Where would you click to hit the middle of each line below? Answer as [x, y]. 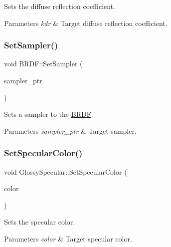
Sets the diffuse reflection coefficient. [60, 6]
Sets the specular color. [40, 222]
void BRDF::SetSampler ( [43, 64]
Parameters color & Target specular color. [68, 238]
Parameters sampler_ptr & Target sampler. [70, 130]
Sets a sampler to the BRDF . [49, 114]
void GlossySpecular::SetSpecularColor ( [66, 171]
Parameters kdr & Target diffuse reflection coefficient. [86, 23]
